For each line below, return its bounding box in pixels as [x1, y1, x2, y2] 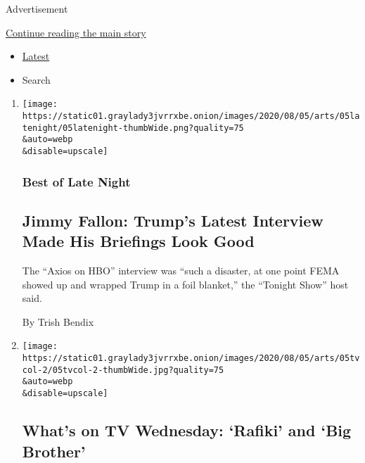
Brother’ [22, 440, 86, 462]
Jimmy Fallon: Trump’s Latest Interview [22, 209, 324, 231]
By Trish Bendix [22, 314, 94, 329]
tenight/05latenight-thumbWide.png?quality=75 [22, 122, 244, 133]
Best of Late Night [22, 172, 131, 190]
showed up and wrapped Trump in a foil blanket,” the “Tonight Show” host [22, 277, 349, 291]
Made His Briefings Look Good [22, 230, 255, 252]
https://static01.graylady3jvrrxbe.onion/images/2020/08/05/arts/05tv [22, 353, 360, 364]
